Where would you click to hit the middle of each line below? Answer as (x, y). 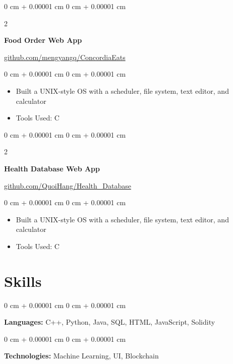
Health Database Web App (52, 168)
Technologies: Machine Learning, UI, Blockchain (81, 356)
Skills (23, 281)
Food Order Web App (43, 40)
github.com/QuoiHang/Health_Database (68, 185)
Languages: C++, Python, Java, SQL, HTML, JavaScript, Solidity (110, 322)
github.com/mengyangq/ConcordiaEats (65, 57)
